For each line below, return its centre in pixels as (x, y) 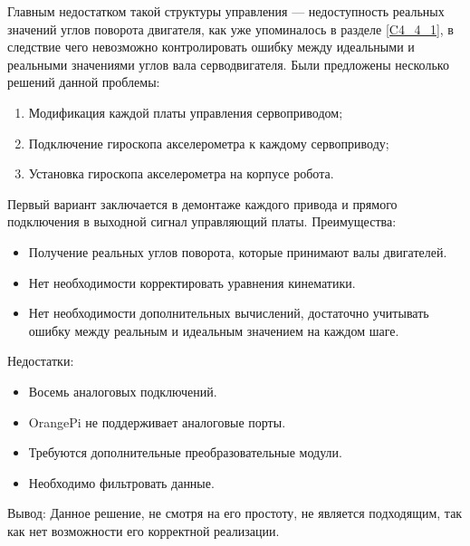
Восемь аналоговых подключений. (123, 391)
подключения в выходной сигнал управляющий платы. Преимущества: (202, 221)
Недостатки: (41, 361)
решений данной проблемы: (84, 82)
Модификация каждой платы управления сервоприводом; (186, 112)
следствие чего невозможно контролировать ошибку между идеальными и (211, 47)
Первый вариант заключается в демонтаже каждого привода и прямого (202, 203)
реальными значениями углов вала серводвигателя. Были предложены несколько (228, 64)
